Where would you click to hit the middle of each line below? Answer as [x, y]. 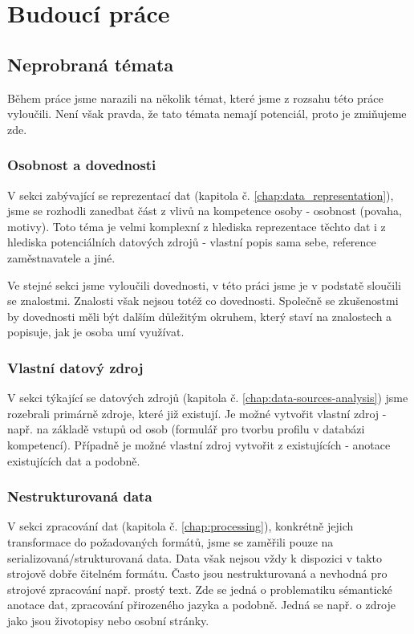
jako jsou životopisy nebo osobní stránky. [108, 620]
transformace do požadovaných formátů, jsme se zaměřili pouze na [170, 541]
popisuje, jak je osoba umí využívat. [96, 332]
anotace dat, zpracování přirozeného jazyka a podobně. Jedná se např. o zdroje [201, 605]
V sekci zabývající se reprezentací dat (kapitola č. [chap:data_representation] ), [201, 195]
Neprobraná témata [91, 64]
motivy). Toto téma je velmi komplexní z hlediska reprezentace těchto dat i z [197, 226]
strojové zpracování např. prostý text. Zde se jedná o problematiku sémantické [200, 589]
